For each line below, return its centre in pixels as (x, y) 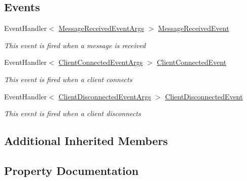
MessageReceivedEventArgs (101, 28)
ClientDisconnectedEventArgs (105, 96)
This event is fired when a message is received (75, 45)
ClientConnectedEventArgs (101, 62)
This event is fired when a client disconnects (73, 113)
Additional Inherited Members (86, 141)
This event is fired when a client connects (68, 79)
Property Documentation (72, 170)
